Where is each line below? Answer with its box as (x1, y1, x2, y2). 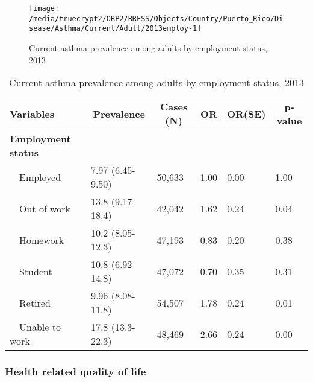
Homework (19, 232, 64, 247)
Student (19, 264, 52, 278)
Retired (19, 295, 51, 310)
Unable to (19, 320, 61, 334)
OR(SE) (227, 106, 266, 121)
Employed (19, 170, 61, 184)
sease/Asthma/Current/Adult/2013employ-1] (29, 24, 202, 33)
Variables (10, 106, 54, 121)
